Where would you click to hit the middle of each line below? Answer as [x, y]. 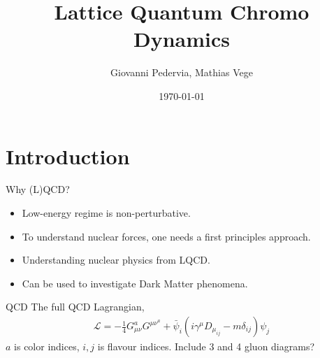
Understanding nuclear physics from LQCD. [116, 260]
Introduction [68, 156]
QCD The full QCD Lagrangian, [75, 307]
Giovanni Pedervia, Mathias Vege [182, 72]
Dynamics [181, 39]
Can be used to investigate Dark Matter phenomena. [135, 283]
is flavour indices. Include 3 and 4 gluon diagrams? [206, 346]
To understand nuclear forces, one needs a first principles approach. [166, 236]
